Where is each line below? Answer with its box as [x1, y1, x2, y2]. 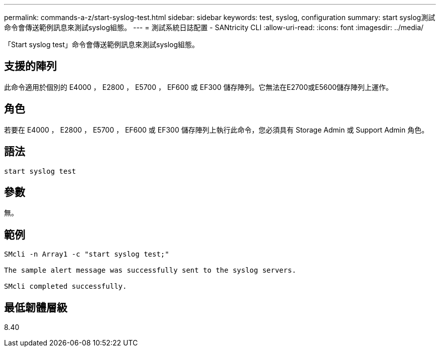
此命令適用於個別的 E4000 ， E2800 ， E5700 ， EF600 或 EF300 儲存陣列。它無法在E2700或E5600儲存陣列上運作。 [4, 82, 393, 91]
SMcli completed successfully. [4, 282, 127, 291]
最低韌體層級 [4, 301, 67, 314]
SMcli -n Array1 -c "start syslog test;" [4, 250, 169, 259]
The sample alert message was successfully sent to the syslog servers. [4, 266, 296, 275]
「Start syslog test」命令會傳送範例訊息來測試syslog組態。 [4, 40, 199, 49]
